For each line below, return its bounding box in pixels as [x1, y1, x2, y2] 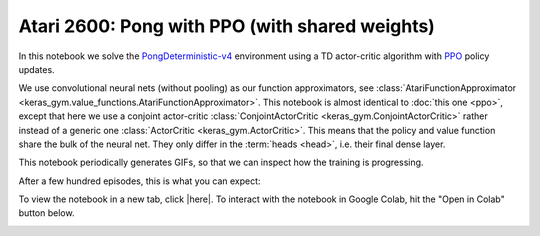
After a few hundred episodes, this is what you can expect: [18, 175, 261, 187]
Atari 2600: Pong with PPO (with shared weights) [18, 15, 435, 37]
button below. [18, 207, 75, 219]
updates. [18, 63, 55, 75]
